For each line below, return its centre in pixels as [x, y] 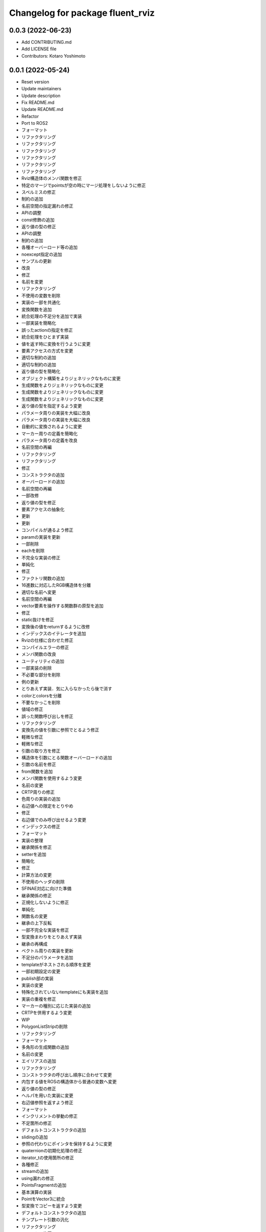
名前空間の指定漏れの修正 [47, 206]
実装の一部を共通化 [41, 303]
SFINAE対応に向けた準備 [46, 889]
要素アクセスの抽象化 [43, 509]
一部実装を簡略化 [39, 323]
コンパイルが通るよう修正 [47, 530]
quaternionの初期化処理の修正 [52, 1151]
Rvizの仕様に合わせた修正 [47, 640]
